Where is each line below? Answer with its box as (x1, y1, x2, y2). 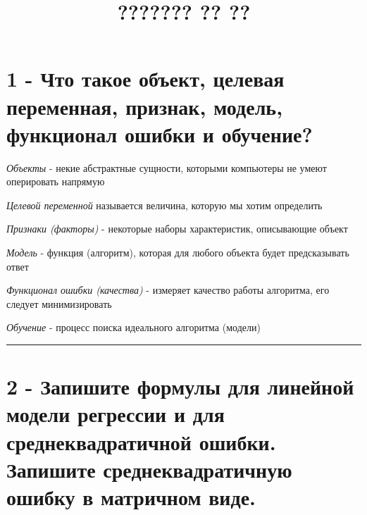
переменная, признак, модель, (6, 92, 283, 120)
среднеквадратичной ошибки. (6, 427, 276, 456)
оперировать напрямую (6, 174, 105, 189)
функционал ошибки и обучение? (6, 119, 313, 148)
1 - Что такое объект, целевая (6, 64, 285, 93)
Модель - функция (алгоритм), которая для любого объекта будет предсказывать (6, 245, 349, 260)
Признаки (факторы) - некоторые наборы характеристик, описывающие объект (6, 221, 348, 236)
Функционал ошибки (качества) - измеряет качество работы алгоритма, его (6, 283, 330, 297)
